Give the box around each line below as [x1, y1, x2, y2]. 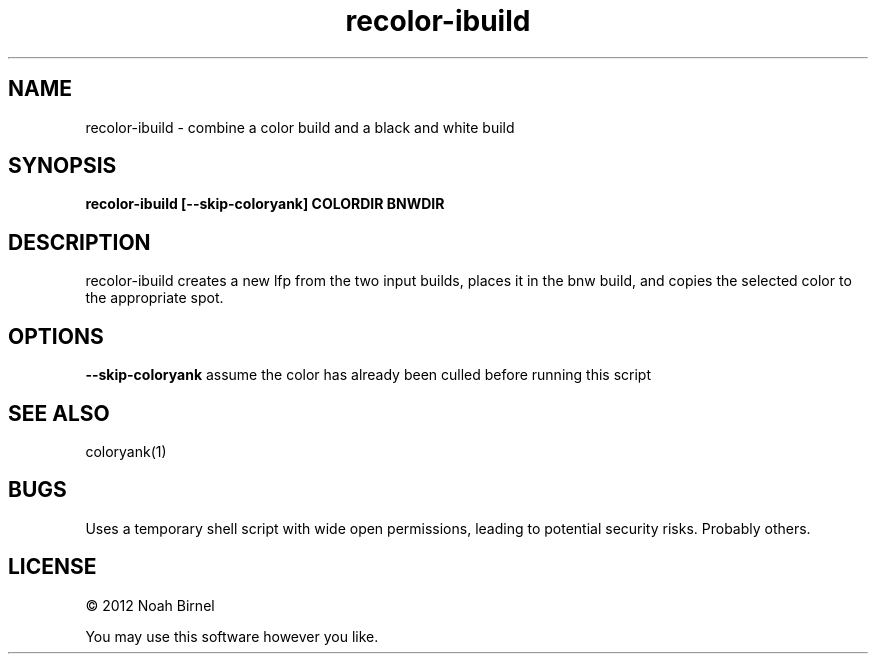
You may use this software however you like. [85, 627, 379, 645]
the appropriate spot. [85, 289, 224, 307]
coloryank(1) [85, 442, 167, 460]
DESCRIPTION [8, 229, 151, 255]
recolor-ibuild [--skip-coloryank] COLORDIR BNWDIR [85, 195, 445, 213]
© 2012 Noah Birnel [85, 596, 215, 614]
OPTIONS [8, 323, 104, 349]
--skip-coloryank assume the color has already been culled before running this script [85, 366, 651, 384]
